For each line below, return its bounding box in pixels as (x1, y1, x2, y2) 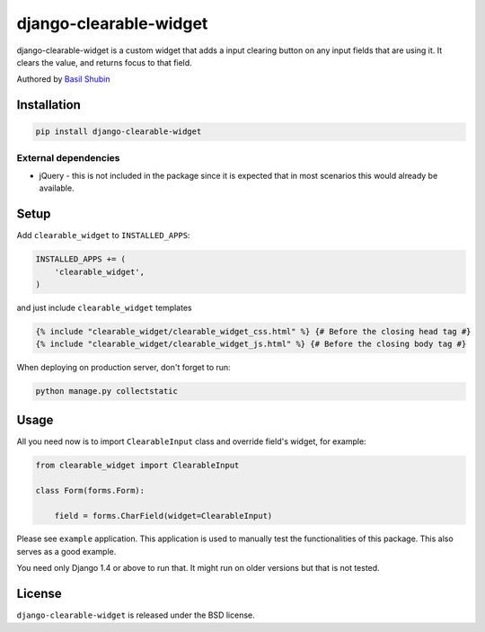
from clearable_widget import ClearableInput (35, 459, 240, 470)
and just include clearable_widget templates (16, 302, 192, 314)
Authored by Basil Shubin (16, 74, 110, 85)
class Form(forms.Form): (35, 485, 145, 495)
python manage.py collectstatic (35, 387, 179, 396)
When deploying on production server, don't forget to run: (16, 362, 231, 373)
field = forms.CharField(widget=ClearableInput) (54, 511, 273, 521)
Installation (16, 97, 81, 112)
